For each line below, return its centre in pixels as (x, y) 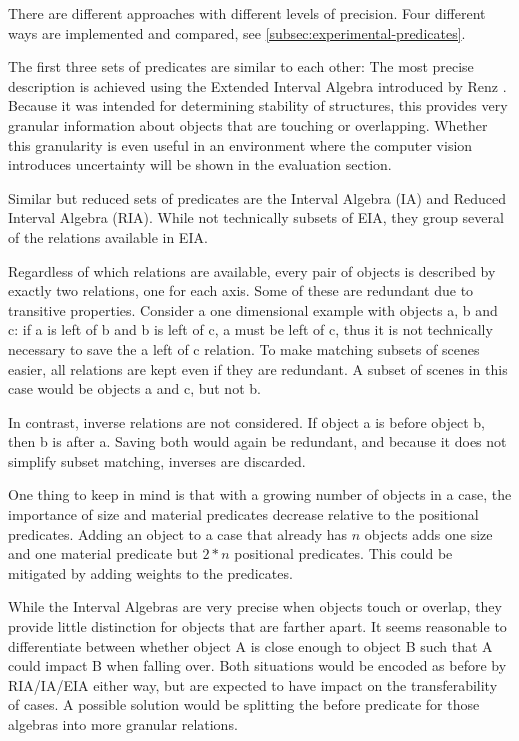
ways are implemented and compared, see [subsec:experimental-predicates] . (237, 32)
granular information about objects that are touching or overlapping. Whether (248, 124)
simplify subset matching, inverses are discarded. (157, 460)
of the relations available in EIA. (108, 236)
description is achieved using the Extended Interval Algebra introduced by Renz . (257, 85)
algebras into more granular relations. (123, 724)
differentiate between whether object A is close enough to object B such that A (250, 645)
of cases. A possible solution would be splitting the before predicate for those (244, 704)
